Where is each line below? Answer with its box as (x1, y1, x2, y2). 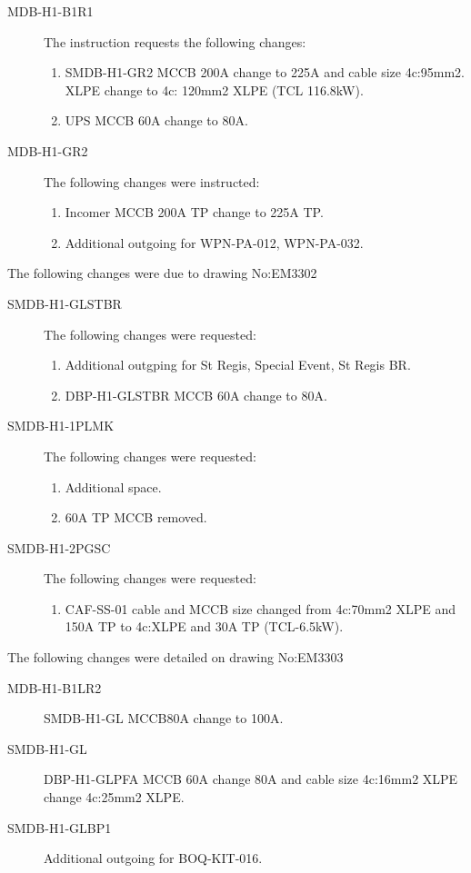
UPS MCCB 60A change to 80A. (65, 111, 248, 130)
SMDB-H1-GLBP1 (7, 818, 112, 837)
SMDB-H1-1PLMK (7, 416, 115, 435)
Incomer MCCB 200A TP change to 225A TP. (65, 203, 324, 222)
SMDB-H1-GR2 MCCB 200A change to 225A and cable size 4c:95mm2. (65, 63, 465, 82)
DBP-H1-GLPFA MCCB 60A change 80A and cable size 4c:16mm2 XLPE (44, 769, 458, 789)
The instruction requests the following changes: (44, 32, 306, 51)
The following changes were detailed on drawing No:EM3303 (7, 648, 344, 667)
